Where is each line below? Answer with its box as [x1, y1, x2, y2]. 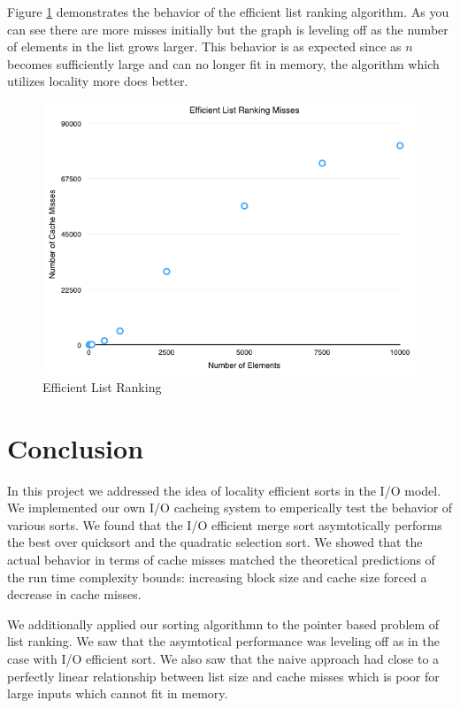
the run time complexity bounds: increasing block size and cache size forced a [7, 567, 427, 586]
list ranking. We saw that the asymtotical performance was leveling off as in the [7, 632, 440, 650]
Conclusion [7, 429, 144, 466]
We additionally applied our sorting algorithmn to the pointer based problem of [7, 614, 440, 633]
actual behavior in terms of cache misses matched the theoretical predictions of [7, 550, 435, 569]
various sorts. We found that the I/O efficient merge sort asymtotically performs [7, 515, 442, 534]
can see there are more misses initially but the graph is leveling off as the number [7, 19, 448, 38]
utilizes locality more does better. [7, 72, 188, 90]
